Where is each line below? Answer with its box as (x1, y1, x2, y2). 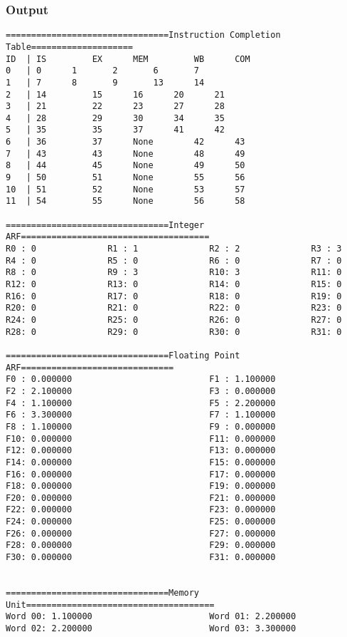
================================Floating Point (6, 350, 240, 361)
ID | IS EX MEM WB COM (6, 53, 250, 64)
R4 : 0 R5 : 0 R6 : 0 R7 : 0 (6, 255, 342, 266)
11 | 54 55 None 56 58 (6, 196, 245, 207)
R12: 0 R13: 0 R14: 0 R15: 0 (6, 279, 342, 289)
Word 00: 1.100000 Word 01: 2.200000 (6, 611, 297, 622)
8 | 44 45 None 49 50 (6, 160, 245, 171)
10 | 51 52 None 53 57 (6, 184, 245, 195)
